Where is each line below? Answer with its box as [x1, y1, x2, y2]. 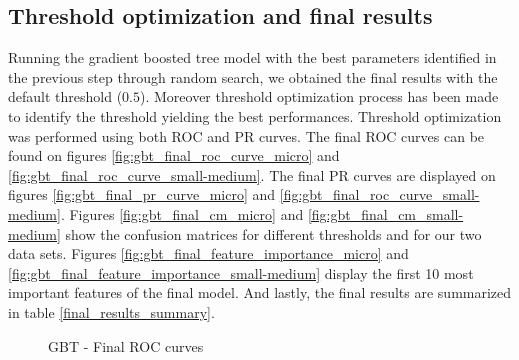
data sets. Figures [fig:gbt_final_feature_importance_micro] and [8, 243, 409, 264]
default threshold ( [8, 86, 123, 107]
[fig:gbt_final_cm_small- [307, 203, 464, 224]
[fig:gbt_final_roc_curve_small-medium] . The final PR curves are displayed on [8, 164, 496, 185]
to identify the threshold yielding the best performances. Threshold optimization [8, 105, 502, 126]
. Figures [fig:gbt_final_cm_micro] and [60, 203, 304, 224]
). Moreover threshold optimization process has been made [140, 86, 499, 107]
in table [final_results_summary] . [8, 301, 215, 322]
